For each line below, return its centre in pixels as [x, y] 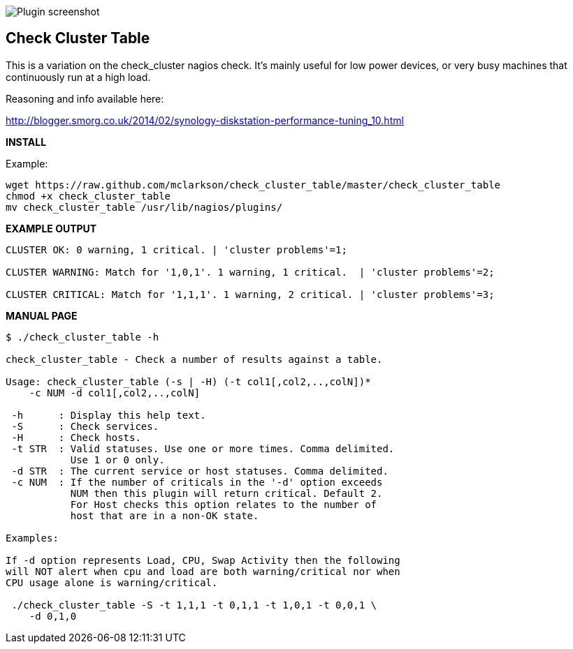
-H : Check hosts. [76, 437]
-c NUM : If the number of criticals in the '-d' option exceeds [197, 482]
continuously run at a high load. [78, 77]
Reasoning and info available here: [85, 98]
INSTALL [26, 142]
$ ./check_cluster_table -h [82, 337]
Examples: [32, 538]
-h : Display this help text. [109, 415]
